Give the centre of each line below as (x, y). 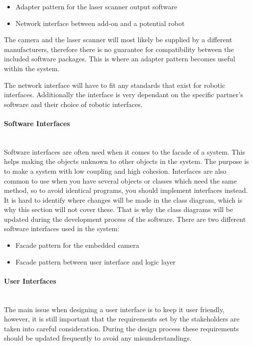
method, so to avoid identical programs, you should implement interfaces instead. (126, 190)
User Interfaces (30, 280)
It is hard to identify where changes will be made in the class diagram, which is (123, 200)
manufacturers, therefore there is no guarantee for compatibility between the (119, 49)
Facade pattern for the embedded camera (77, 245)
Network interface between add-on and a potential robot (100, 23)
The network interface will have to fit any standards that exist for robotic (115, 85)
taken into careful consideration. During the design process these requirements (122, 328)
